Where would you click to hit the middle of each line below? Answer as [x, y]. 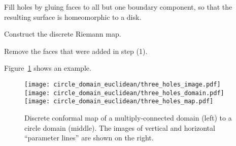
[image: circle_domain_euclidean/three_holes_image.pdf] [123, 84]
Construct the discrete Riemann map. [63, 34]
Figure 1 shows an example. [48, 68]
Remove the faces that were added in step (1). [76, 51]
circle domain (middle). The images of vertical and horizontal [120, 127]
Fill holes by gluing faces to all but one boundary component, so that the [118, 7]
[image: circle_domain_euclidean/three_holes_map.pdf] [119, 101]
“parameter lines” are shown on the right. [89, 138]
